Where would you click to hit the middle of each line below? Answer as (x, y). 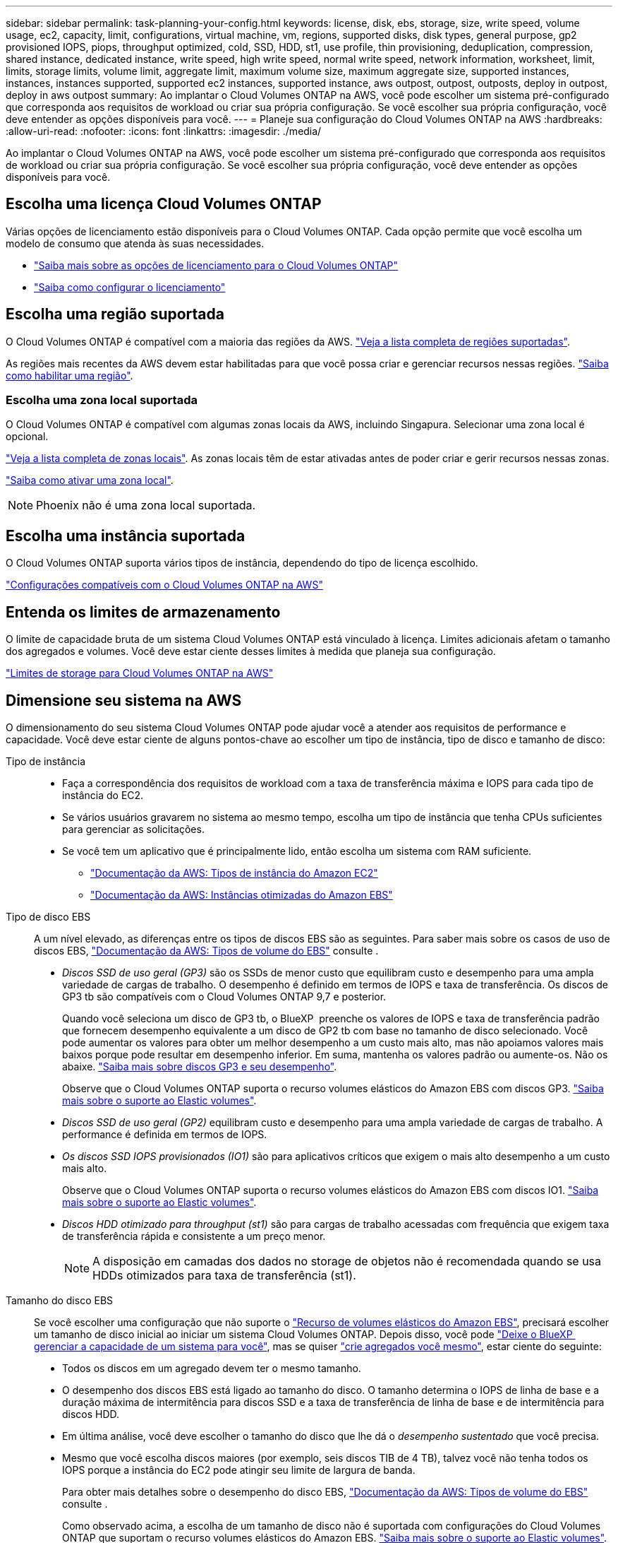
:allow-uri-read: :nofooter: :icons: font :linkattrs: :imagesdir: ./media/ (164, 131)
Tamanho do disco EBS (60, 1300)
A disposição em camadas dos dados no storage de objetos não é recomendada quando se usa (347, 1261)
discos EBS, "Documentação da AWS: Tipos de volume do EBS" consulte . (206, 950)
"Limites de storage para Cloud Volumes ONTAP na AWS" (140, 673)
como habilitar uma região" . (69, 375)
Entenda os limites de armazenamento (143, 612)
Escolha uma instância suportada (126, 536)
